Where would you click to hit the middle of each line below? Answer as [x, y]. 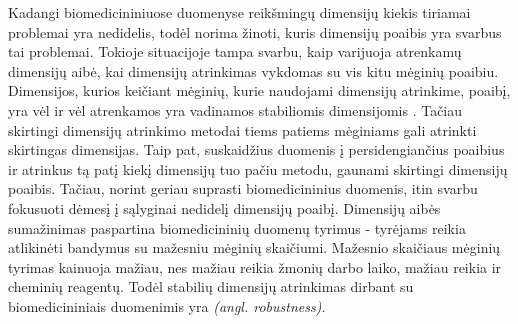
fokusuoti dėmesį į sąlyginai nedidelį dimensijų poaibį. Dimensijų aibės [224, 207]
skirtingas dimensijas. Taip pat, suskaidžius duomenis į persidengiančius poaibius [256, 149]
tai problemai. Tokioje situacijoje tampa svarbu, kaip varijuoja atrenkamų [235, 51]
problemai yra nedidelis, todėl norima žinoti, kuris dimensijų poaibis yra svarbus [255, 31]
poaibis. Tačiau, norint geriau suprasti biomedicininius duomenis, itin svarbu [243, 188]
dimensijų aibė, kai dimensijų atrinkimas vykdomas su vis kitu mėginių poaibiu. [253, 70]
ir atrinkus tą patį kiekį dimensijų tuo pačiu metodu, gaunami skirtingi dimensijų [258, 168]
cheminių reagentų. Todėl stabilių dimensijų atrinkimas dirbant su [211, 286]
